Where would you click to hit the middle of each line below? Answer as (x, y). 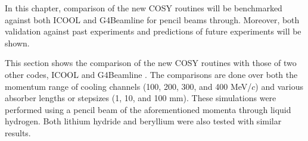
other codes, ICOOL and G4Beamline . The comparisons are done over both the (151, 74)
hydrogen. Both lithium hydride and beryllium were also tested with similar (143, 121)
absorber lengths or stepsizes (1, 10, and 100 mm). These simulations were (141, 98)
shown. (17, 43)
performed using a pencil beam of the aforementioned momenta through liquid (148, 109)
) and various (279, 86)
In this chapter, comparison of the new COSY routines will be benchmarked (144, 8)
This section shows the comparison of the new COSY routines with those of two (151, 63)
